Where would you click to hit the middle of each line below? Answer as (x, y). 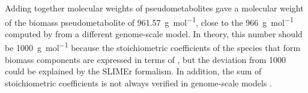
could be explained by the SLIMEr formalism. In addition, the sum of (133, 71)
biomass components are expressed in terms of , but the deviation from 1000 (146, 59)
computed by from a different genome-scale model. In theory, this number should (154, 33)
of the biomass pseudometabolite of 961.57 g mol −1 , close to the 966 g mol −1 (149, 21)
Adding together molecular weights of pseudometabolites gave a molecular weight (154, 8)
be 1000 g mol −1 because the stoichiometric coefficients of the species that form (153, 47)
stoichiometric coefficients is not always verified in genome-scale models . (138, 82)
